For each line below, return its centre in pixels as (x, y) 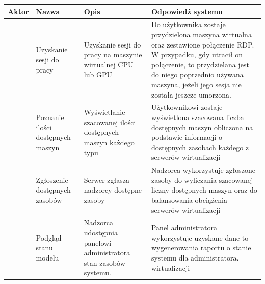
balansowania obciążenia (189, 199)
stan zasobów (104, 262)
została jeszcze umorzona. (191, 94)
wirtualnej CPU (109, 64)
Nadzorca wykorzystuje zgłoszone (203, 170)
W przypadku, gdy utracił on (197, 54)
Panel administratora (184, 228)
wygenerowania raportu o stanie (201, 247)
